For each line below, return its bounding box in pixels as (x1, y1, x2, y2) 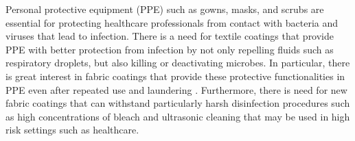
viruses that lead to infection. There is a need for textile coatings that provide (5, 29, 334, 43)
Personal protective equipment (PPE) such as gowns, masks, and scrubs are (5, 2, 324, 16)
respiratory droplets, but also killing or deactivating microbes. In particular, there (5, 55, 350, 70)
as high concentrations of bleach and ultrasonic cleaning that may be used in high (5, 109, 350, 123)
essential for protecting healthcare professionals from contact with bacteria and (5, 15, 339, 29)
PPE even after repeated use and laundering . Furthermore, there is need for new (5, 82, 347, 97)
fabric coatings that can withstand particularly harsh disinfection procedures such (5, 96, 350, 110)
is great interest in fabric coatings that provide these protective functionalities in (5, 68, 345, 83)
